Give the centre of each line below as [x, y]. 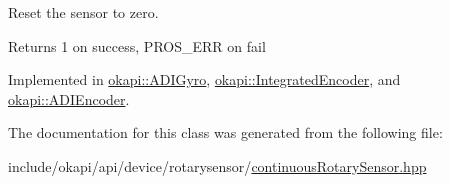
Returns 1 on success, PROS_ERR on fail [137, 45]
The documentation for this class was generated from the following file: [225, 132]
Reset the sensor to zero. [83, 12]
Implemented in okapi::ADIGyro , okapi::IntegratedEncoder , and [204, 79]
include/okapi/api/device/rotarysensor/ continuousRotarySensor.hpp [217, 165]
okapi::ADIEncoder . [69, 98]
